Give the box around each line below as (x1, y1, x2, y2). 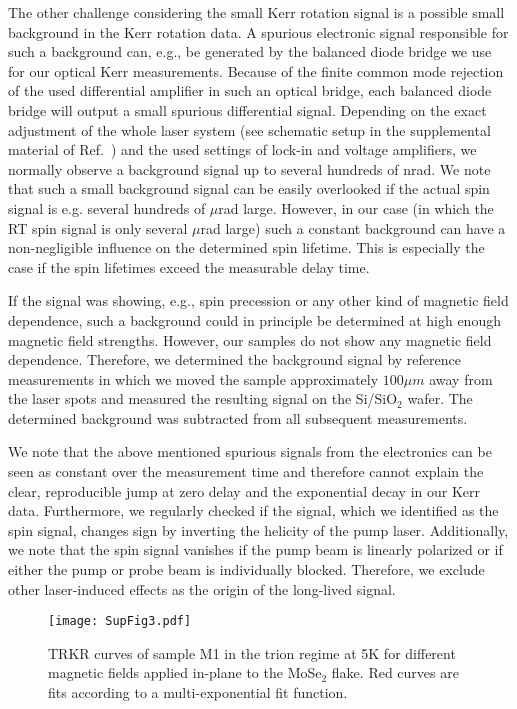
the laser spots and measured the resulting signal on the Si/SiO (8, 388, 398, 409)
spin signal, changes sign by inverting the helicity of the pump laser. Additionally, (8, 519, 509, 540)
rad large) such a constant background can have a (200, 217, 506, 238)
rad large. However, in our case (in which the (218, 197, 494, 218)
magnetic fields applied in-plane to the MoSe (48, 662, 322, 683)
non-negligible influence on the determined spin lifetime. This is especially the (8, 237, 485, 258)
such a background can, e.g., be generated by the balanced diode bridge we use (8, 41, 492, 62)
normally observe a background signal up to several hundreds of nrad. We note (8, 158, 491, 179)
